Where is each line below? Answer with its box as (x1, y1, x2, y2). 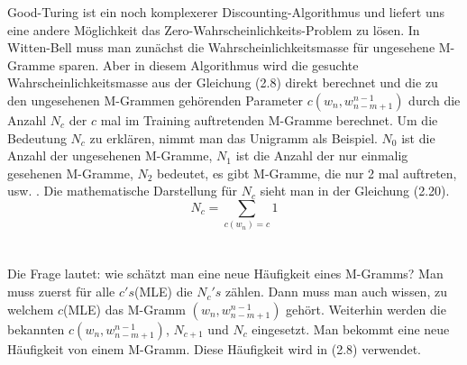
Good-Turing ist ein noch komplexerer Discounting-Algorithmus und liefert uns (7, 3, 445, 21)
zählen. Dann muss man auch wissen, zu (225, 282, 447, 301)
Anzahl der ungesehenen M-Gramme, (7, 146, 213, 165)
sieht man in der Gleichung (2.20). (260, 181, 450, 200)
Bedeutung (7, 128, 67, 147)
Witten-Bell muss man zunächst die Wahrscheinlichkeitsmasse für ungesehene (7, 38, 435, 57)
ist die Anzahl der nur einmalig (235, 146, 408, 165)
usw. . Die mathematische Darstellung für (7, 181, 238, 200)
